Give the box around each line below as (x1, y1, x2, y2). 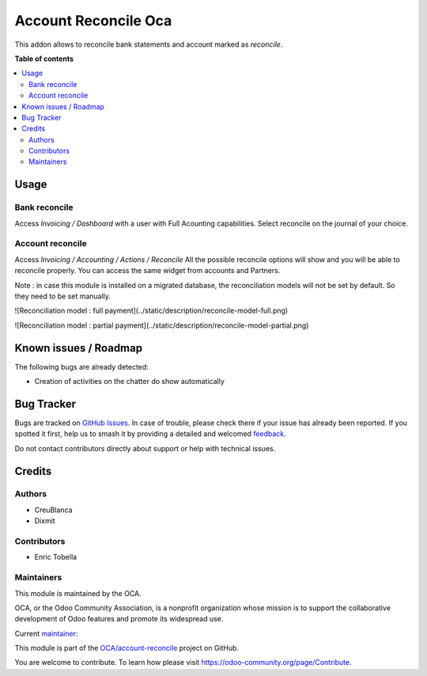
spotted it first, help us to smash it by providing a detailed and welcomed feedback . (14, 429, 286, 439)
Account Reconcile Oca (14, 12, 172, 29)
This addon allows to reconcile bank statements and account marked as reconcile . (14, 40, 283, 49)
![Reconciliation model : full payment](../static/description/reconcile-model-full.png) (14, 306, 289, 316)
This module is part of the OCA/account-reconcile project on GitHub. (14, 644, 240, 653)
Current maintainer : (14, 629, 78, 638)
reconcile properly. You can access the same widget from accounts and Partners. (14, 266, 281, 275)
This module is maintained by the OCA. (14, 588, 142, 598)
